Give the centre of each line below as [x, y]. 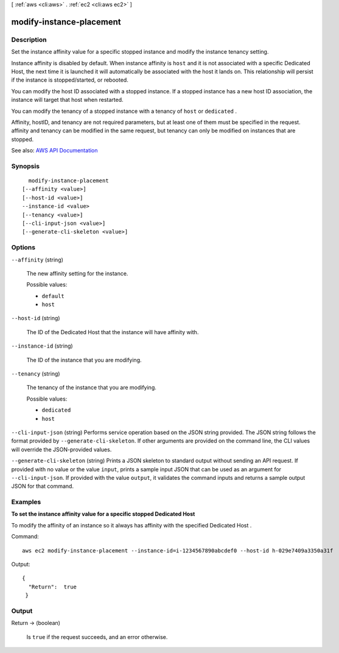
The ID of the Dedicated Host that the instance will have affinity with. [113, 332]
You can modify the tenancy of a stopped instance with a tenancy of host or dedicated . [124, 111]
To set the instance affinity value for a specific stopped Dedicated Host [103, 514]
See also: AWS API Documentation [54, 151]
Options [23, 248]
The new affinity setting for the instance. [77, 273]
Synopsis [25, 166]
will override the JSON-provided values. [61, 449]
